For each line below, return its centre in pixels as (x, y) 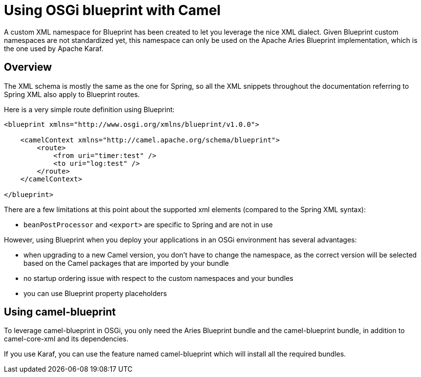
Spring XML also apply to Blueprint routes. (72, 94)
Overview (28, 67)
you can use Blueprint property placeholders (95, 293)
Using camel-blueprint (60, 312)
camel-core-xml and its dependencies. (66, 339)
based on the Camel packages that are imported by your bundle (126, 263)
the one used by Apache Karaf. (54, 48)
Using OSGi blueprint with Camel (112, 10)
